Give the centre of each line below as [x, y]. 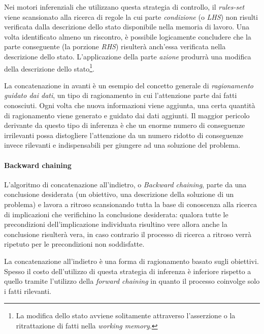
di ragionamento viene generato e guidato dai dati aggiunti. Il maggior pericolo [127, 115]
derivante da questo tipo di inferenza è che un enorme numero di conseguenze [125, 125]
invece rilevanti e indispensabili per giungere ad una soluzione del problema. [122, 145]
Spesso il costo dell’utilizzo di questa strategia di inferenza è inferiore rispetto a [128, 271]
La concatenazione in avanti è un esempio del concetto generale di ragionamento [129, 85]
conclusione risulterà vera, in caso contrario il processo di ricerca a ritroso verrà [128, 234]
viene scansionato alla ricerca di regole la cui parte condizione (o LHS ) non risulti [131, 16]
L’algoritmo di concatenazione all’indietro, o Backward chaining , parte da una [125, 184]
